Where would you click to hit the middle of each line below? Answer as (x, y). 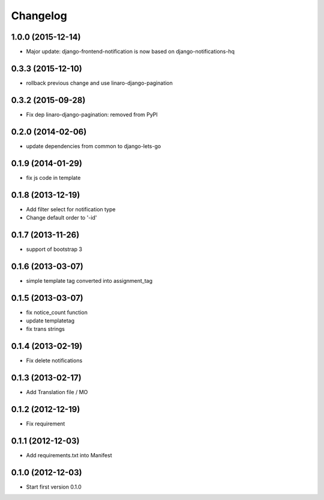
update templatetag (50, 321)
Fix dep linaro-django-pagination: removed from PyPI (92, 114)
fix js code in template (53, 177)
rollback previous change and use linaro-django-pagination (100, 83)
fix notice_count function (57, 312)
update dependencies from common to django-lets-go (94, 146)
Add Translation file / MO (57, 392)
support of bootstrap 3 (54, 249)
